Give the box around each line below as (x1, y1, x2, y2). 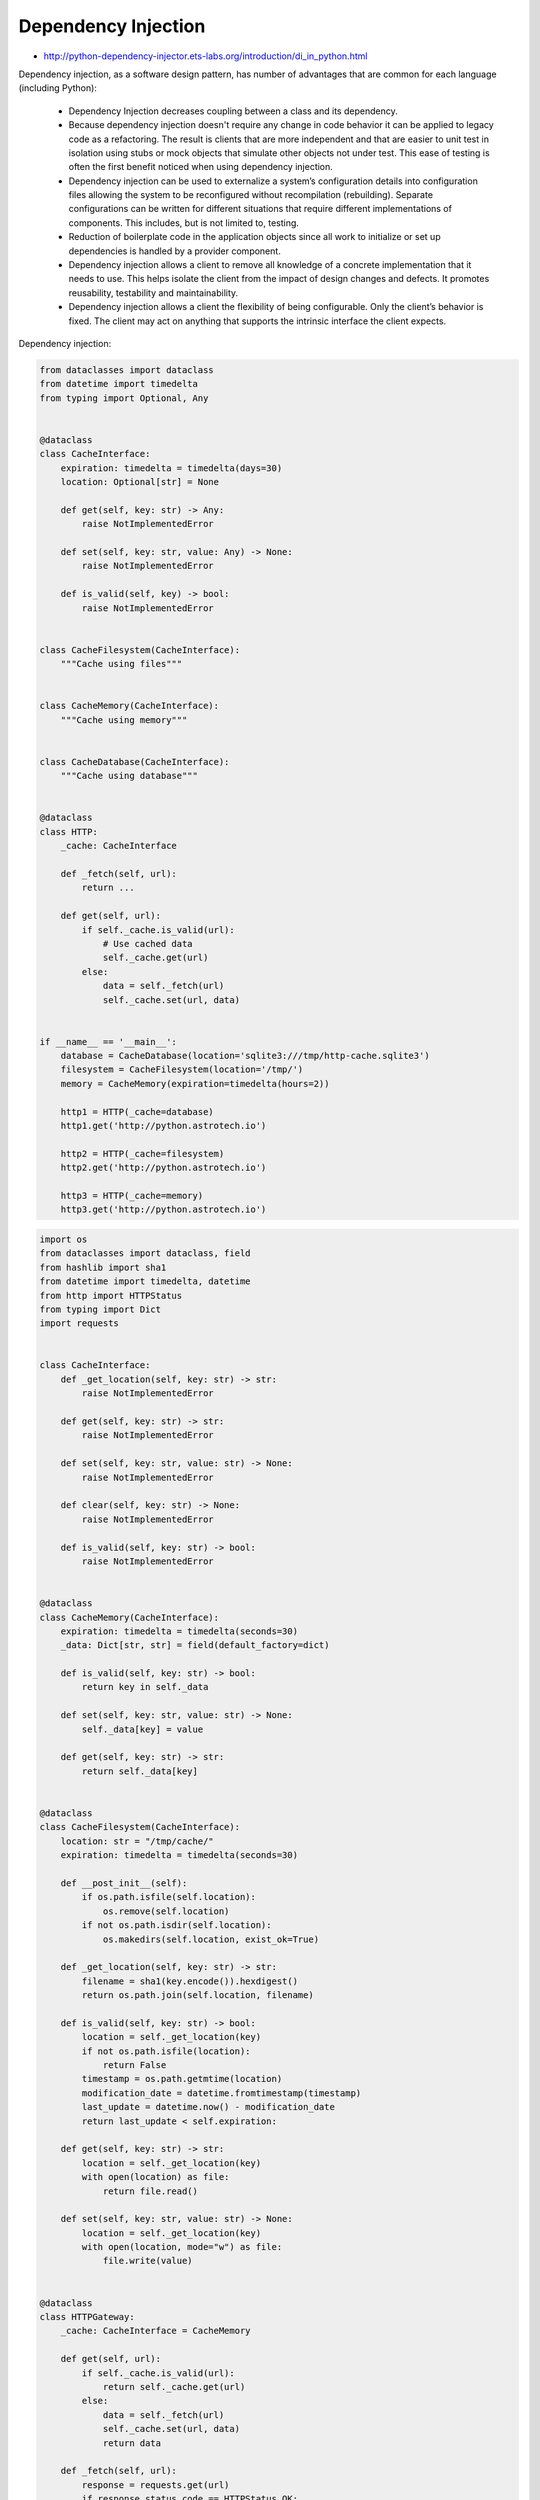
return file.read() (102, 2185, 199, 2197)
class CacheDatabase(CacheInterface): (39, 756, 230, 767)
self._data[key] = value (81, 1723, 204, 1735)
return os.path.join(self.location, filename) (81, 1990, 314, 2001)
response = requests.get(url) (81, 2479, 230, 2490)
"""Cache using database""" (60, 770, 199, 782)
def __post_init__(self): (60, 1877, 188, 1889)
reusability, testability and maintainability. (68, 286, 239, 299)
